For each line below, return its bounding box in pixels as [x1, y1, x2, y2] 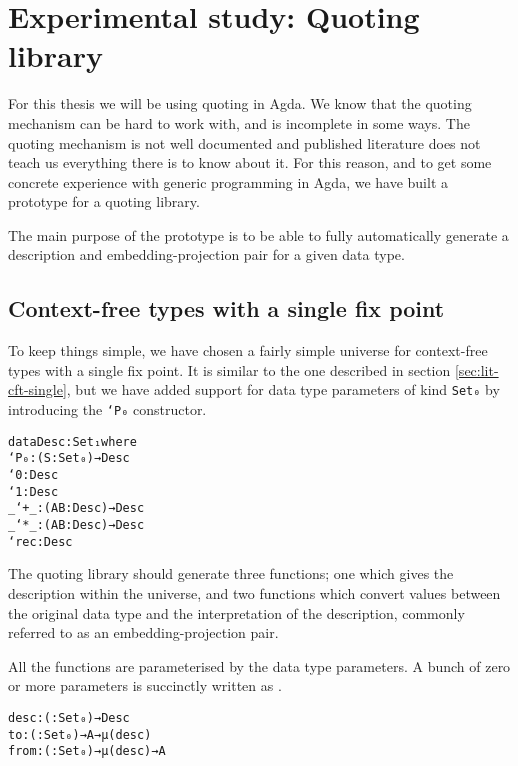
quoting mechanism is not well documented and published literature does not [8, 132, 481, 153]
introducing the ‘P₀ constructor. [8, 399, 207, 420]
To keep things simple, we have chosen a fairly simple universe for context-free [8, 340, 488, 361]
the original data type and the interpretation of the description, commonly [8, 602, 465, 623]
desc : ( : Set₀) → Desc [8, 710, 130, 725]
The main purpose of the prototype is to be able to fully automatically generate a [8, 224, 509, 245]
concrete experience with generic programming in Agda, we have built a [8, 171, 449, 192]
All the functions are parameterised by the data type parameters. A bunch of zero [8, 655, 511, 676]
